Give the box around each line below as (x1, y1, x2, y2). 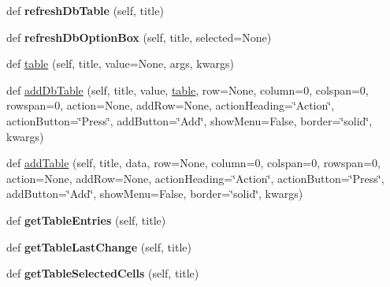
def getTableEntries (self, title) (6, 211, 166, 228)
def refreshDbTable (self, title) (6, 2, 164, 18)
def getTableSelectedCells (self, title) (6, 265, 199, 281)
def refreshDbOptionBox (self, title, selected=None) (6, 28, 272, 45)
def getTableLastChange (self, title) (6, 238, 191, 255)
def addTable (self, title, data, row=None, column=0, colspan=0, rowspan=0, (6, 155, 381, 171)
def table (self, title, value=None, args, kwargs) (6, 55, 234, 72)
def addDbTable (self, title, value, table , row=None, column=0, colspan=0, (6, 81, 369, 98)
